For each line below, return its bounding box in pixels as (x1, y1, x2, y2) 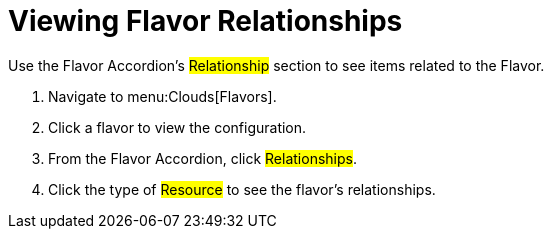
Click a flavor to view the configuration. (48, 118, 307, 136)
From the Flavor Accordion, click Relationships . (48, 149, 357, 167)
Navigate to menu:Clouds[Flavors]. (48, 87, 277, 105)
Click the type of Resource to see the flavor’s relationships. (48, 180, 436, 198)
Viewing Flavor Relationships (8, 4, 403, 38)
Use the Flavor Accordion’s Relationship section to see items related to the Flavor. (8, 56, 545, 74)
